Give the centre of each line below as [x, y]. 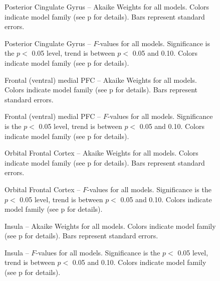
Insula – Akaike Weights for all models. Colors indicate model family [110, 226]
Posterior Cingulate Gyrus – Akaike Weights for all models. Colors [107, 7]
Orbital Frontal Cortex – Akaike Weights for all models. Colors [101, 153]
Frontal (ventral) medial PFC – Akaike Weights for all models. [101, 80]
